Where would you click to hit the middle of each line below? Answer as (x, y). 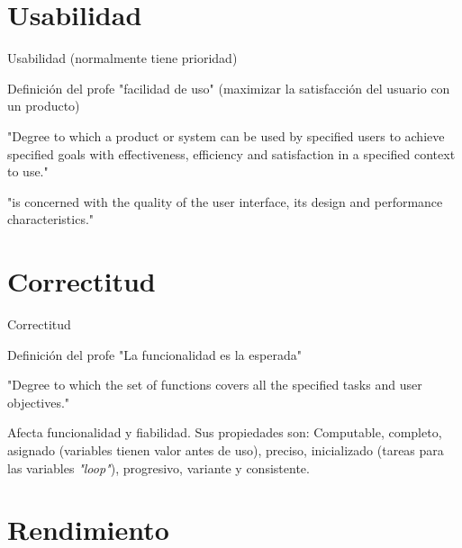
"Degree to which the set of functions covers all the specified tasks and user (215, 385)
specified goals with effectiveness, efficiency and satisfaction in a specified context (231, 153)
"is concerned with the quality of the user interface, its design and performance (225, 201)
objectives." (39, 402)
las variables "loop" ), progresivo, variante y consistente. (159, 467)
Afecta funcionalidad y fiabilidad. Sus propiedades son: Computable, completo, (225, 432)
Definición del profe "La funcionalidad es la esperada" (154, 354)
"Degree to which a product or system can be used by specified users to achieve (226, 135)
